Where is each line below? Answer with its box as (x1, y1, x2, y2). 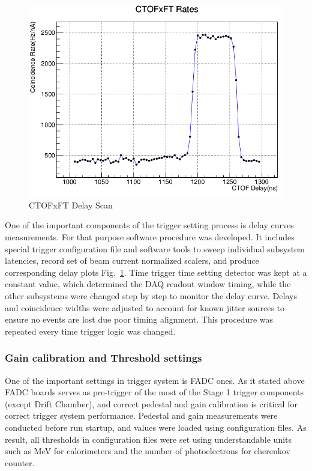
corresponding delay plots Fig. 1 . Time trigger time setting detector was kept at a (5, 266, 307, 278)
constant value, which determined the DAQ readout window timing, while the (5, 278, 291, 290)
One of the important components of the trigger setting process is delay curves (5, 219, 294, 231)
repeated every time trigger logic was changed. (5, 324, 176, 337)
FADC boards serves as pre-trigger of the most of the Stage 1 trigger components (5, 386, 304, 398)
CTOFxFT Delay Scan (29, 198, 113, 211)
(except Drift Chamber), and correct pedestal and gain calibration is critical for (5, 397, 298, 410)
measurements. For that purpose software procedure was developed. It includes (5, 231, 295, 243)
